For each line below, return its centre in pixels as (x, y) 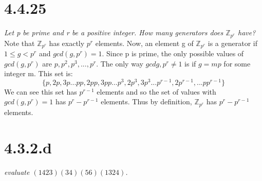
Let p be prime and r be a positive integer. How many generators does (114, 32)
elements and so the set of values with (156, 91)
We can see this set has (41, 91)
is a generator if (233, 43)
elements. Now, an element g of (144, 43)
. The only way (120, 63)
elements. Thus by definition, (146, 101)
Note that (20, 43)
